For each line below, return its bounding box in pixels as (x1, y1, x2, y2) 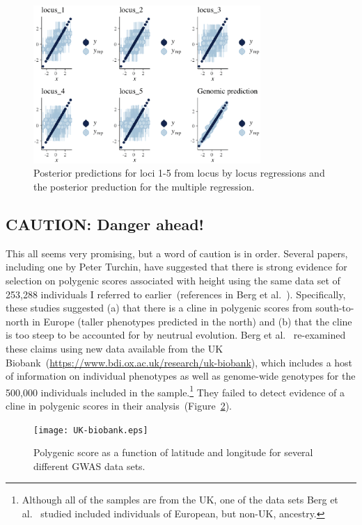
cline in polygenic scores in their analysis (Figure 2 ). (6, 398, 232, 412)
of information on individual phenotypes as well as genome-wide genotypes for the (6, 369, 356, 383)
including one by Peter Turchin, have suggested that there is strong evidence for (6, 259, 347, 274)
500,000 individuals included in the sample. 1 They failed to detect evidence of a (6, 382, 345, 399)
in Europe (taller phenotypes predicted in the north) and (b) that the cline (32, 314, 352, 328)
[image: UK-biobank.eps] (33, 425, 148, 435)
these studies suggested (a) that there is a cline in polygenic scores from (6, 300, 313, 315)
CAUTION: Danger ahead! (6, 213, 204, 234)
